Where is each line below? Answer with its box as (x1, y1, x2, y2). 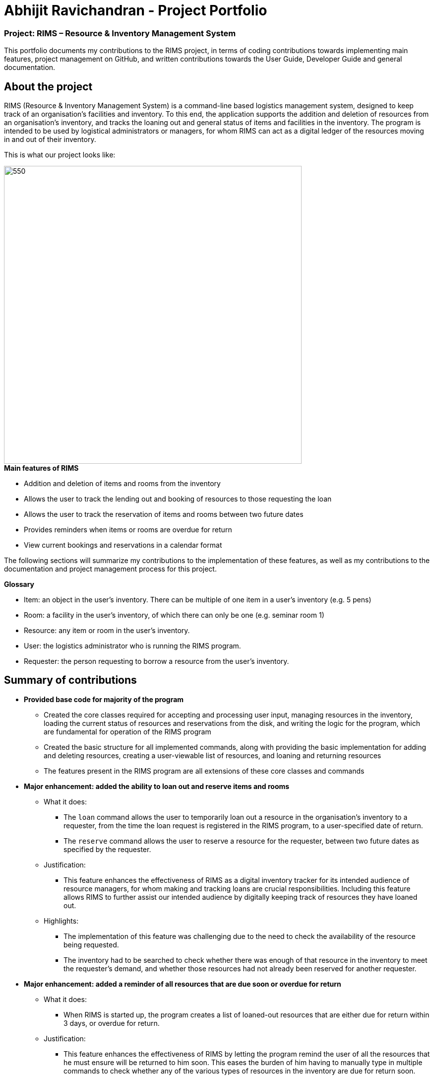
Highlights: (44, 916, 79, 925)
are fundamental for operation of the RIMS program (44, 727, 211, 736)
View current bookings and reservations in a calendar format (24, 540, 222, 549)
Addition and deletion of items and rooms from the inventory (24, 479, 221, 488)
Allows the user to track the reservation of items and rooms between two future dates (24, 509, 304, 518)
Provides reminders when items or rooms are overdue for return (24, 525, 232, 534)
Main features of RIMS (4, 463, 79, 472)
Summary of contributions (4, 674, 137, 687)
